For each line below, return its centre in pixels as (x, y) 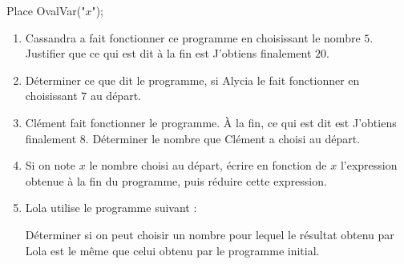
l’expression (369, 165)
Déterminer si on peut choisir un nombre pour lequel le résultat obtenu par (210, 234)
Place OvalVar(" (46, 10)
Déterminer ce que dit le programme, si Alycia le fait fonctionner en (192, 80)
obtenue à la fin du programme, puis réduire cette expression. (176, 180)
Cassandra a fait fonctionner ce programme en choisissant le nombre (193, 37)
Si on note (50, 165)
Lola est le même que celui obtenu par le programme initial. (172, 250)
